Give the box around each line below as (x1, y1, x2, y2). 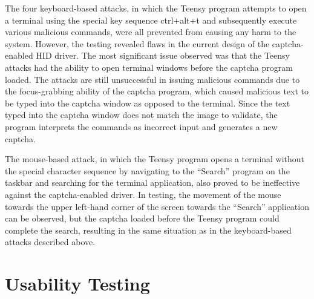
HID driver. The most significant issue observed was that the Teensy (36, 49, 290, 62)
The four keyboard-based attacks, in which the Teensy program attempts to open (5, 2, 307, 14)
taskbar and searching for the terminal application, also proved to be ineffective (5, 176, 300, 189)
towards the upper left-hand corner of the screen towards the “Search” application (5, 200, 309, 212)
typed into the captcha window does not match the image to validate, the (5, 108, 278, 121)
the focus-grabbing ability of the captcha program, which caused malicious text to (5, 85, 309, 97)
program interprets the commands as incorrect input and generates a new (5, 120, 278, 133)
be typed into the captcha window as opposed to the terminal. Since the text (5, 96, 290, 109)
